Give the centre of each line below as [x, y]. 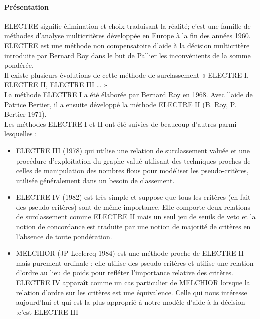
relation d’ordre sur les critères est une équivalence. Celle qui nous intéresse [132, 292]
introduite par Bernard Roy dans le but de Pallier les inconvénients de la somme [127, 55]
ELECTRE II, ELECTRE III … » [56, 85]
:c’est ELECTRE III [47, 312]
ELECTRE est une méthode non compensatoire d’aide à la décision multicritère [127, 45]
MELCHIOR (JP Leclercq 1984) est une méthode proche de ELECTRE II [130, 253]
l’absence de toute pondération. [64, 236]
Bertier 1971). [25, 114]
